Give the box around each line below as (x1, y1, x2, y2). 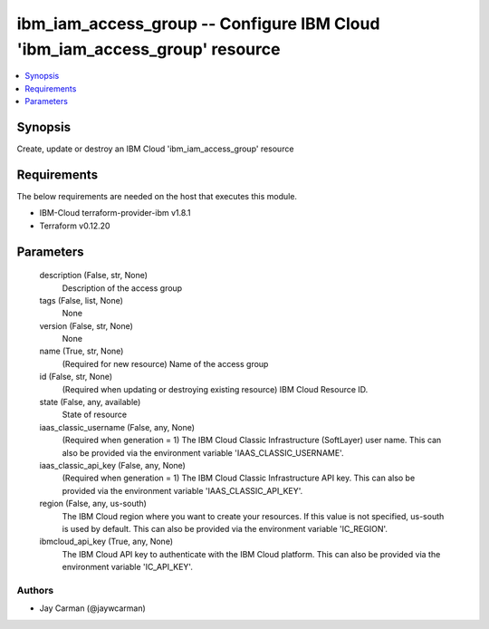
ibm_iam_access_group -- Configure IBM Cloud (16, 14, 380, 34)
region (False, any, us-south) (39, 498, 147, 509)
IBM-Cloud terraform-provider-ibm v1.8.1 (39, 208, 191, 218)
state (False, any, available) (39, 397, 141, 408)
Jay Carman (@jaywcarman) (39, 603, 147, 614)
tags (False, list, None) (39, 295, 124, 305)
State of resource (62, 409, 128, 421)
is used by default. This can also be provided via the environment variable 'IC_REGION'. (62, 523, 388, 534)
